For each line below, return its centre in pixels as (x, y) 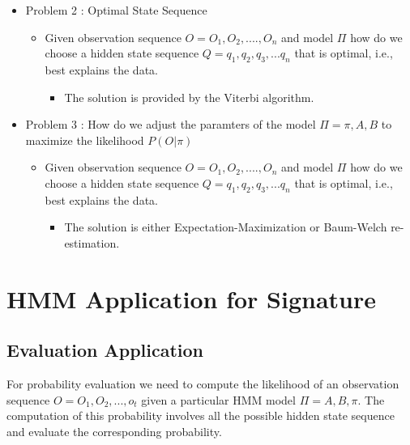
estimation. (92, 242)
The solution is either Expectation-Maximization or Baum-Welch (226, 227)
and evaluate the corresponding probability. (114, 431)
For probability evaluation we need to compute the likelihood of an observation (203, 384)
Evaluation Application (105, 350)
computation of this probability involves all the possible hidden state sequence (201, 415)
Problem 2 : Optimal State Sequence (116, 10)
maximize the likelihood (85, 140)
